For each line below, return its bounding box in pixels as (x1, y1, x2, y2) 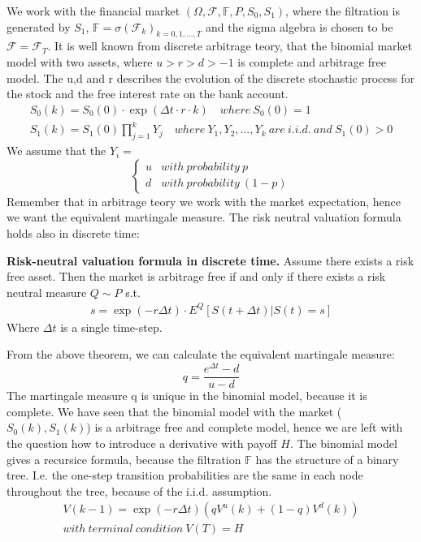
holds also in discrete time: (7, 224, 140, 241)
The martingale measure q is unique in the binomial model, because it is (7, 387, 367, 404)
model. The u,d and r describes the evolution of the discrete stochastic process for (7, 69, 414, 86)
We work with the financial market (7, 2, 180, 19)
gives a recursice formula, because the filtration (7, 450, 241, 467)
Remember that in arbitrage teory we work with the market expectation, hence (7, 192, 401, 209)
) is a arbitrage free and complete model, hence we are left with (86, 419, 403, 436)
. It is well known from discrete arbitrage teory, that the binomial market (47, 37, 413, 54)
